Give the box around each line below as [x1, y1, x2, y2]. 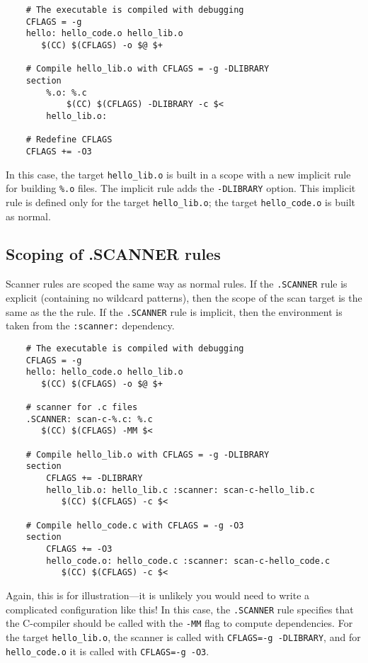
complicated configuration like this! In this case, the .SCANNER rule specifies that [6, 601, 354, 616]
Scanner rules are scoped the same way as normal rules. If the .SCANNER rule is [6, 276, 347, 291]
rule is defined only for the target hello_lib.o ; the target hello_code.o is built [6, 194, 355, 209]
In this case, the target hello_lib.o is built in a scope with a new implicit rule [6, 166, 351, 181]
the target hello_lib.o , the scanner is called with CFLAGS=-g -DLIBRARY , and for [6, 629, 361, 644]
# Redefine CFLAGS [25, 135, 113, 145]
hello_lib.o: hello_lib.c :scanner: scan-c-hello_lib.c [46, 484, 315, 495]
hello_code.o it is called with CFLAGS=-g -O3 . [6, 643, 209, 658]
